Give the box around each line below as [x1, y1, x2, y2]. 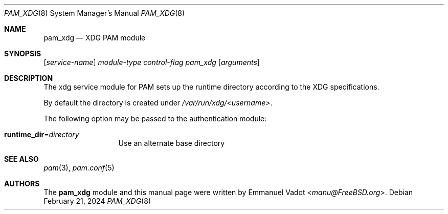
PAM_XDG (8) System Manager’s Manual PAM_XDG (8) [4, 9, 185, 17]
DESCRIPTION [4, 74, 53, 82]
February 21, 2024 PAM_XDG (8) [43, 197, 151, 205]
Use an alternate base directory [118, 139, 225, 147]
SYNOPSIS [4, 49, 41, 58]
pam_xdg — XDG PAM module [43, 33, 146, 42]
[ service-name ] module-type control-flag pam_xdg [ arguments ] [43, 58, 260, 67]
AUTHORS [4, 179, 40, 188]
